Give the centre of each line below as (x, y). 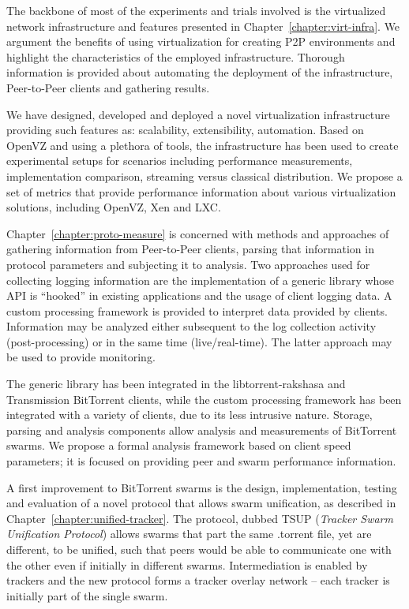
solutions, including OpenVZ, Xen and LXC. (114, 207)
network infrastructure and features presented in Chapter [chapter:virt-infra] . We (203, 26)
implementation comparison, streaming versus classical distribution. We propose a (204, 176)
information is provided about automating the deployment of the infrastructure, (200, 72)
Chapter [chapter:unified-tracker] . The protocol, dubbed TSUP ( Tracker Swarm (200, 518)
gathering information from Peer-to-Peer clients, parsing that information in (190, 249)
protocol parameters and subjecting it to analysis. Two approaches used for (188, 264)
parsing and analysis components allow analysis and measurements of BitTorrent (202, 430)
